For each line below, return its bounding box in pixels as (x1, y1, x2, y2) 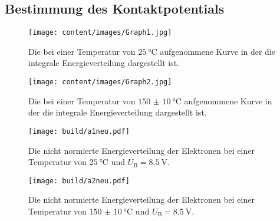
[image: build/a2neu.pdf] (28, 176, 130, 185)
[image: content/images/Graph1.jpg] (28, 28, 172, 37)
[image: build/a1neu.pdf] (28, 127, 130, 136)
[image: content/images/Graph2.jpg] (28, 78, 172, 87)
